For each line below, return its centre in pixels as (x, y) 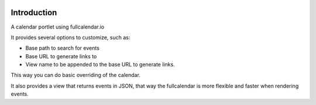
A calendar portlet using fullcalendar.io (58, 27)
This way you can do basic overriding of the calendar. (75, 75)
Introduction (34, 13)
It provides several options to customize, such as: (71, 37)
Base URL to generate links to (61, 56)
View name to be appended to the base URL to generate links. (100, 65)
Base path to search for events (62, 48)
